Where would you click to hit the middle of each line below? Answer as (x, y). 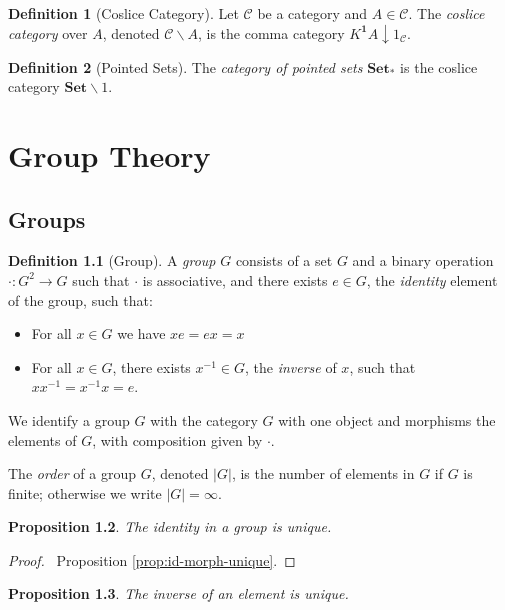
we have (141, 333)
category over (48, 32)
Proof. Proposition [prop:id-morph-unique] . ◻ (152, 559)
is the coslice (439, 66)
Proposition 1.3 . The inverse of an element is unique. (178, 593)
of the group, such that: (80, 299)
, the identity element (432, 279)
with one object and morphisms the (387, 419)
